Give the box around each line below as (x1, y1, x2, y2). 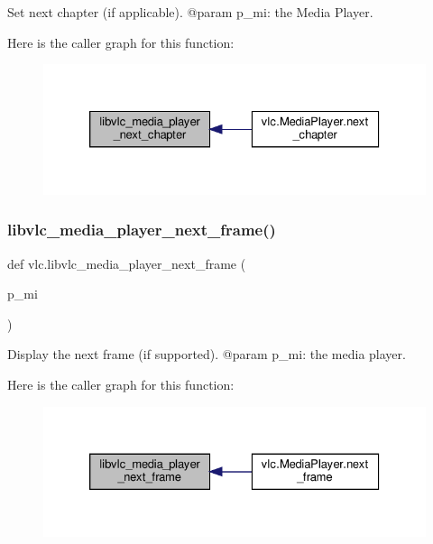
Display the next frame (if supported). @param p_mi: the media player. (7, 345, 406, 364)
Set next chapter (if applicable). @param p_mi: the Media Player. (7, 3, 373, 21)
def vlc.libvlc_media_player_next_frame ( (7, 254, 246, 272)
